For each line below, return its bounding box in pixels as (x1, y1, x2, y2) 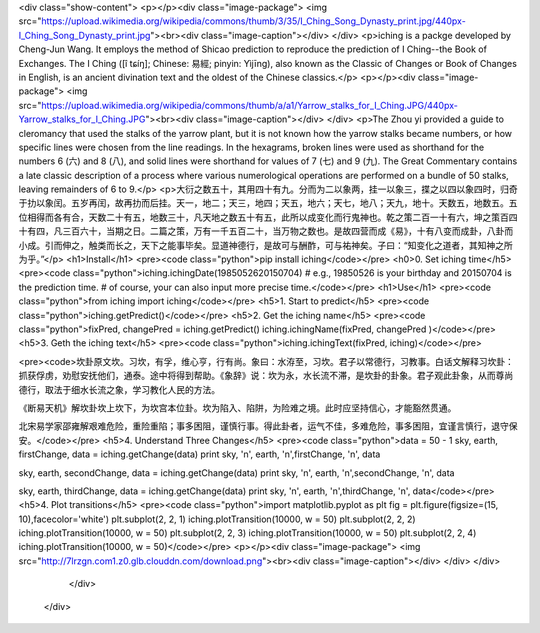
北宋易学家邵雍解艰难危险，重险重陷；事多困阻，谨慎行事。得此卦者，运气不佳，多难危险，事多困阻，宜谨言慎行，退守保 (18, 420, 518, 432)
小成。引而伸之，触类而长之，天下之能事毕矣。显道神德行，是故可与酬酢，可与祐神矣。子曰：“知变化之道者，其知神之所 (18, 239, 514, 251)
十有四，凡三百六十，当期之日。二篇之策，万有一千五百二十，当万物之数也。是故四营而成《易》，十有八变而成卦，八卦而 (18, 225, 514, 237)
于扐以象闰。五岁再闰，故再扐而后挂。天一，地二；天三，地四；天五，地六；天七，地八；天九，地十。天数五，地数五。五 (18, 197, 518, 209)
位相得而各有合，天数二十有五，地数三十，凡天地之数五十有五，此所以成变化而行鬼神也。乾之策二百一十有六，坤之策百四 (18, 211, 518, 223)
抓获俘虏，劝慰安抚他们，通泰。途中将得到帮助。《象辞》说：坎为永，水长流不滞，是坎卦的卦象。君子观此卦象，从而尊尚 (18, 370, 514, 382)
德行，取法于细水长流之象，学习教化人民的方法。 (18, 383, 220, 395)
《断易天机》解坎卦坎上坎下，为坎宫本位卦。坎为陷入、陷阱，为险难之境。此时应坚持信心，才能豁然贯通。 (18, 401, 457, 414)
